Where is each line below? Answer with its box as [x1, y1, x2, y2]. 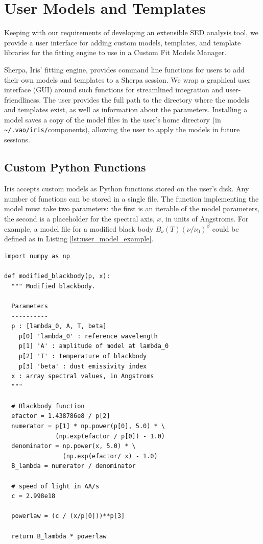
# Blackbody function [11, 402, 85, 410]
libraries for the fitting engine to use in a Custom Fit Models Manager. [4, 47, 227, 58]
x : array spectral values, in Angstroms [11, 373, 154, 380]
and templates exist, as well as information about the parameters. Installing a [4, 104, 248, 115]
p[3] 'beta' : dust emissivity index [18, 362, 147, 370]
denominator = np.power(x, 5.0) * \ [11, 442, 136, 450]
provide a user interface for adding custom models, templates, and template [4, 37, 241, 47]
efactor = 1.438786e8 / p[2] [11, 412, 110, 420]
